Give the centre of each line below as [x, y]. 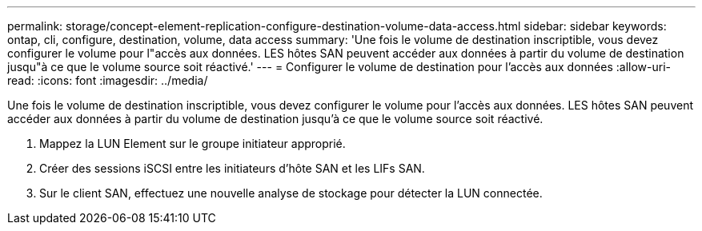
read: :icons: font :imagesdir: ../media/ [108, 80]
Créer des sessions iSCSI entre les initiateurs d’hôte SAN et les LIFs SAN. [232, 168]
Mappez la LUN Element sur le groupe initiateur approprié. [193, 143]
